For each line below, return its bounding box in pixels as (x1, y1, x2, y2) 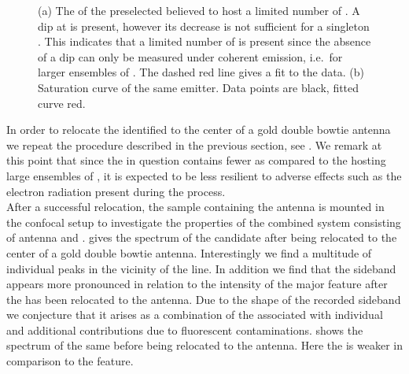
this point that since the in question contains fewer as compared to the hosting (6, 152, 386, 168)
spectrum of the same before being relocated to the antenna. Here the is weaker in (6, 337, 403, 354)
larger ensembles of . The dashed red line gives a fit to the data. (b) (38, 64, 364, 80)
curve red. (38, 94, 86, 111)
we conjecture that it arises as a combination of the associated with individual (6, 306, 383, 323)
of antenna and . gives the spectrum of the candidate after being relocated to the (6, 229, 397, 246)
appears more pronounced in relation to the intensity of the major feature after (6, 276, 388, 292)
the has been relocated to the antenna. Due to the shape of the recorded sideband (6, 291, 401, 307)
